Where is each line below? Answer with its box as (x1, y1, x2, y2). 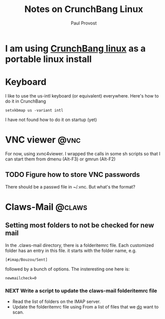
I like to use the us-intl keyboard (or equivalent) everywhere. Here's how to (5, 92, 159, 98)
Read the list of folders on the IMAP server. (12, 298, 101, 304)
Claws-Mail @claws (5, 201, 88, 212)
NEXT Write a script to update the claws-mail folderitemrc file (5, 287, 158, 294)
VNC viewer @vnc (5, 134, 81, 145)
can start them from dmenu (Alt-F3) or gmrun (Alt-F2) (5, 156, 116, 162)
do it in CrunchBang (5, 98, 46, 104)
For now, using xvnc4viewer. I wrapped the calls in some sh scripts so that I (5, 150, 161, 156)
